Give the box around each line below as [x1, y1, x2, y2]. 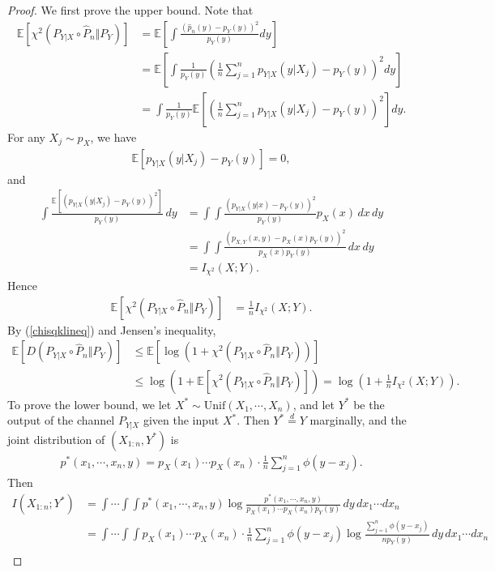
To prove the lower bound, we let [7, 395, 172, 412]
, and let [292, 395, 335, 412]
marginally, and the [309, 412, 407, 429]
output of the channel [7, 412, 115, 429]
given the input [143, 412, 220, 429]
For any [7, 128, 45, 145]
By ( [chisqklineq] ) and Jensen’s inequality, [7, 321, 216, 338]
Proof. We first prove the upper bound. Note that [7, 2, 254, 18]
